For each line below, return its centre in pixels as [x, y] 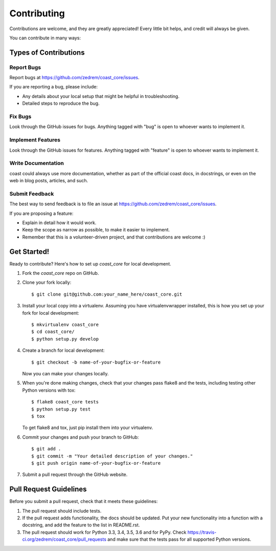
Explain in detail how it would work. [59, 223]
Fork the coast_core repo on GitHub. [61, 273]
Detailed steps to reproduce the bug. [61, 103]
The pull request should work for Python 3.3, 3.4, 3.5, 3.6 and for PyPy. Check [104, 532]
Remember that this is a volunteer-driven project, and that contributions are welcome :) [114, 237]
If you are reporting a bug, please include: [54, 87]
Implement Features [35, 140]
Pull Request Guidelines [48, 489]
